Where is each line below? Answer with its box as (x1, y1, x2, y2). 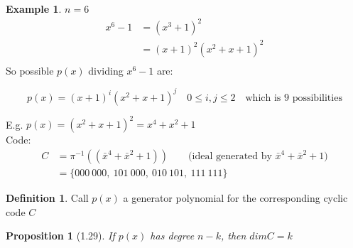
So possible (6, 63, 54, 77)
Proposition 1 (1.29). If (6, 228, 115, 243)
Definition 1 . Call (6, 190, 89, 205)
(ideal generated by (188, 151, 272, 161)
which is (245, 92, 281, 103)
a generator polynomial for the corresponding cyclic (123, 190, 348, 205)
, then (220, 228, 246, 243)
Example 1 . (6, 1, 62, 16)
